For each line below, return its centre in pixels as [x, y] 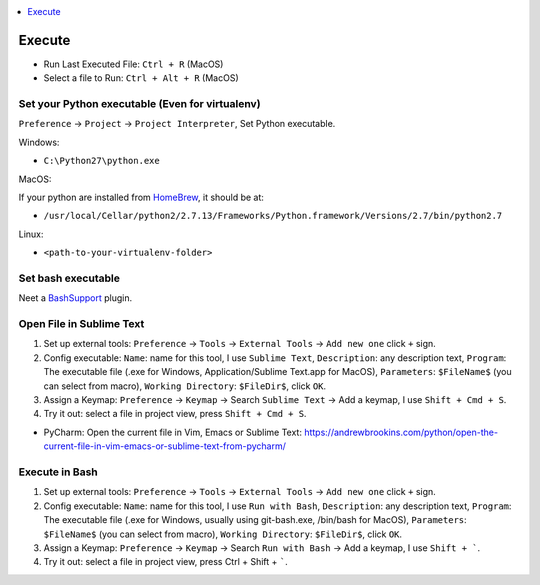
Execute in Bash [58, 472]
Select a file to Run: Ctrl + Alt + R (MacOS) [141, 78]
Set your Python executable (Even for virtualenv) [139, 104]
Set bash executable [69, 278]
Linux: [31, 234]
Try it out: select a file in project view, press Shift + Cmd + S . [175, 414]
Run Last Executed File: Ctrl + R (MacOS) [133, 64]
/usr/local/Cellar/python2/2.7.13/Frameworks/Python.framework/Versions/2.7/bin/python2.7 [273, 216]
